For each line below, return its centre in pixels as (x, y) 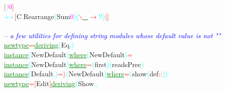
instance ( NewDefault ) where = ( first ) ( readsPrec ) (74, 64)
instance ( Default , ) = (34, 74)
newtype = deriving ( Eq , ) (39, 45)
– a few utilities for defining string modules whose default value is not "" (112, 35)
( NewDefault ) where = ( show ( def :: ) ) (117, 74)
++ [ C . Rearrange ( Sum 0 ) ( (41, 16)
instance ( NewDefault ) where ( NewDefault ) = (68, 54)
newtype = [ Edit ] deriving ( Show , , (51, 83)
